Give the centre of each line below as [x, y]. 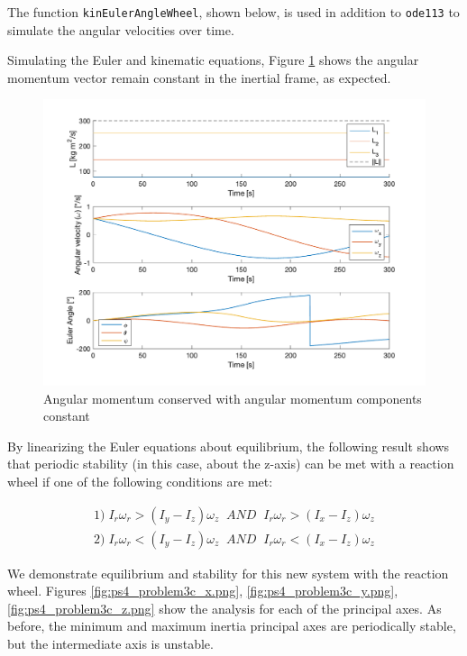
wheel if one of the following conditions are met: [140, 481]
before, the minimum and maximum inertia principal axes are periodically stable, [232, 626]
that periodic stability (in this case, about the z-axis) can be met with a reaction [231, 464]
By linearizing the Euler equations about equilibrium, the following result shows [229, 446]
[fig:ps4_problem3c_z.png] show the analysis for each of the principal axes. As [224, 608]
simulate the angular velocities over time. [121, 29]
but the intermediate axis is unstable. [110, 644]
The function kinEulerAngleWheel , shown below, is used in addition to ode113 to [233, 12]
